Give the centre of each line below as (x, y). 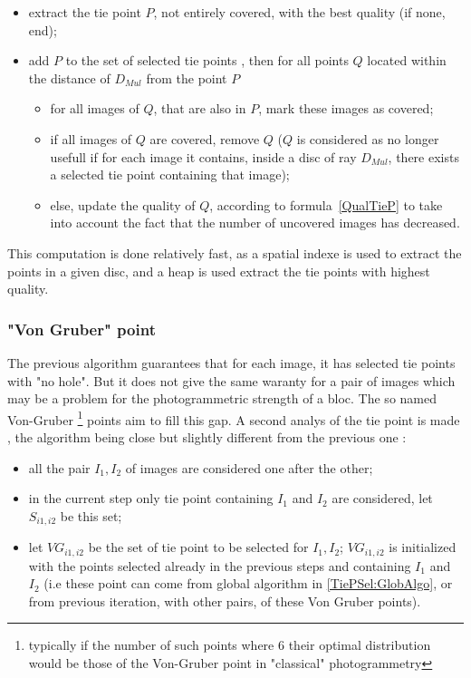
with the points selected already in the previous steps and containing (220, 565)
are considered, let (382, 498)
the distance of (69, 77)
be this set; (91, 515)
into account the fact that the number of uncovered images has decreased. (255, 223)
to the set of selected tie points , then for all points (207, 60)
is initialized (423, 547)
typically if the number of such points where (151, 645)
